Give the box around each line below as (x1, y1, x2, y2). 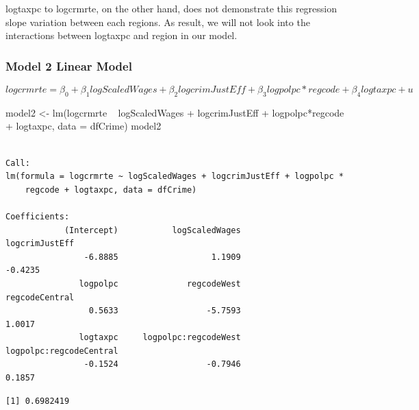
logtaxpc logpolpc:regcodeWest (79, 333, 241, 343)
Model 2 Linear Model (5, 57, 132, 74)
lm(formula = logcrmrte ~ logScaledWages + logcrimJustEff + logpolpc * (5, 171, 344, 182)
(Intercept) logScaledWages (64, 225, 241, 235)
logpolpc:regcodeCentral (5, 346, 118, 356)
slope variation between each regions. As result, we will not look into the (5, 14, 310, 29)
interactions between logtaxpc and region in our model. (5, 28, 238, 43)
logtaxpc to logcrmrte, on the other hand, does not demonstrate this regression (5, 1, 338, 15)
